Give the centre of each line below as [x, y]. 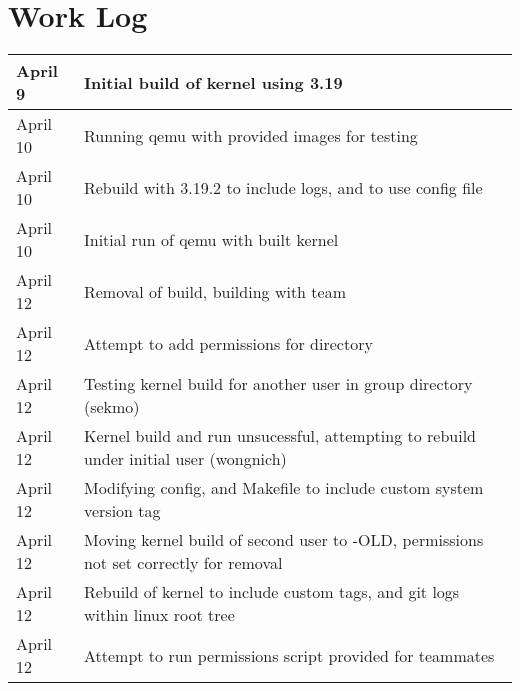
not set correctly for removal [183, 563]
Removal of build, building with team [214, 291]
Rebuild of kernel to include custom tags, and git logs [271, 592]
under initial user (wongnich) [185, 459]
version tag [122, 511]
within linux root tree [159, 615]
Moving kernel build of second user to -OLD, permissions [283, 540]
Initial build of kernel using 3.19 [213, 82]
